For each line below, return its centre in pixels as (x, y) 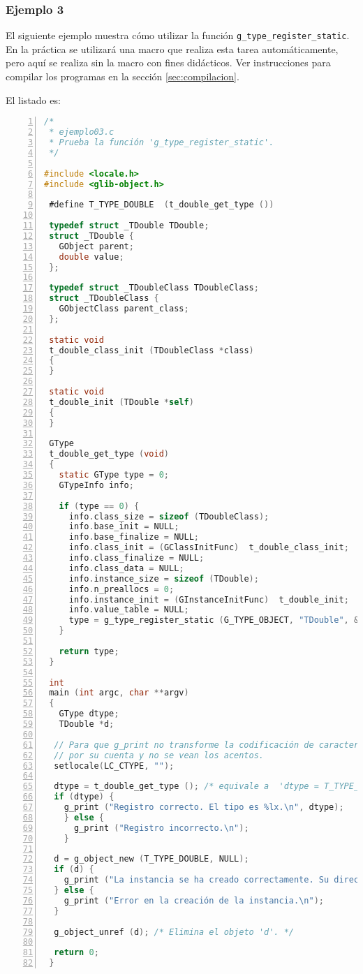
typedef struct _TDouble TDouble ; (129, 226)
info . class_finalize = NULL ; (136, 558)
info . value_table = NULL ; (129, 610)
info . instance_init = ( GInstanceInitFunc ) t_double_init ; (209, 599)
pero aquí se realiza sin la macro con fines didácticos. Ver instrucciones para (168, 62)
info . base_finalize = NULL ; (134, 537)
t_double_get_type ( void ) (109, 454)
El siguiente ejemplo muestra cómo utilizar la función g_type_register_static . (178, 35)
